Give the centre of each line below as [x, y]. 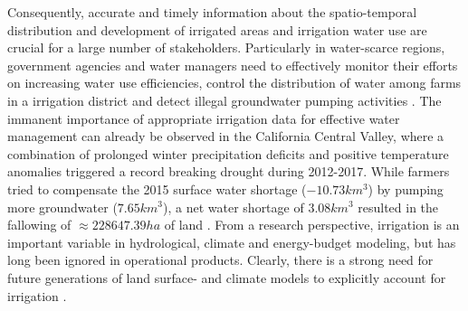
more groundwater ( [62, 207]
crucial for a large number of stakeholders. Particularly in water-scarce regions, [226, 47]
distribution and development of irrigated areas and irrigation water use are [217, 29]
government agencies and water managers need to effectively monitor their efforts [233, 65]
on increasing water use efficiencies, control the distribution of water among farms [234, 83]
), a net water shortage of [234, 207]
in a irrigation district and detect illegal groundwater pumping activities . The [224, 100]
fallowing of [39, 225]
